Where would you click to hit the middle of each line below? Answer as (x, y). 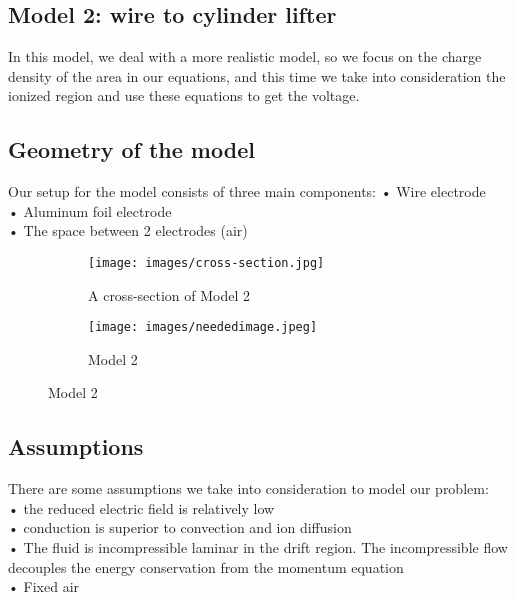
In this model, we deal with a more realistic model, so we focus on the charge (245, 56)
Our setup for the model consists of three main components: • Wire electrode (247, 191)
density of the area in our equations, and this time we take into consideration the (257, 75)
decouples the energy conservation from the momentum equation (206, 566)
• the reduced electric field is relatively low (141, 507)
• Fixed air (44, 586)
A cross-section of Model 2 (169, 294)
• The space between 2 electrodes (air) (128, 230)
